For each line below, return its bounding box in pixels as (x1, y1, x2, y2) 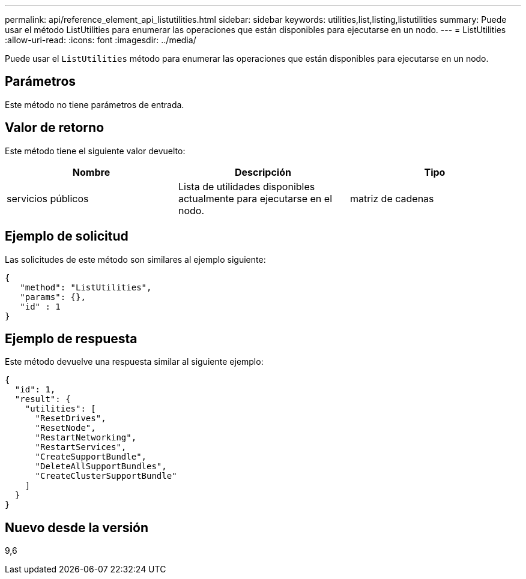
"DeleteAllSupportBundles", (35, 461, 167, 472)
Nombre (72, 166, 110, 178)
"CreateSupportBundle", (35, 452, 147, 462)
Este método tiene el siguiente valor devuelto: (5, 145, 186, 156)
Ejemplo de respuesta (5, 331, 138, 346)
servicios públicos (7, 192, 89, 205)
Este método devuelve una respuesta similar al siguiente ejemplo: (5, 356, 264, 367)
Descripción (234, 166, 291, 178)
